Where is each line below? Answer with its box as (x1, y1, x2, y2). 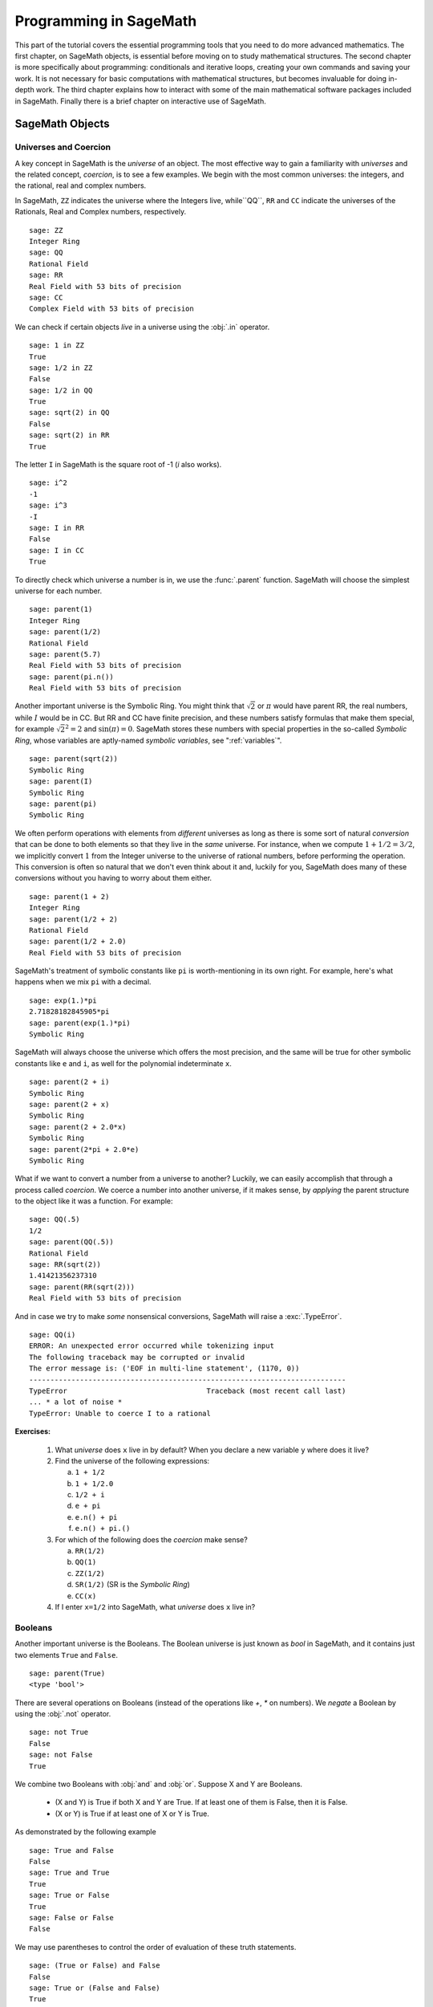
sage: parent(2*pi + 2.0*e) (29, 1145, 140, 1154)
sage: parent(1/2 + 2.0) (29, 937, 127, 947)
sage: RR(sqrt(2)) (29, 1260, 102, 1269)
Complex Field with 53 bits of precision (29, 304, 194, 313)
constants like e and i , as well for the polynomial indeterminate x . (14, 1058, 233, 1068)
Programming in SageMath (14, 12, 197, 30)
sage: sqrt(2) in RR (29, 430, 110, 440)
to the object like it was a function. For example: (14, 1196, 173, 1206)
